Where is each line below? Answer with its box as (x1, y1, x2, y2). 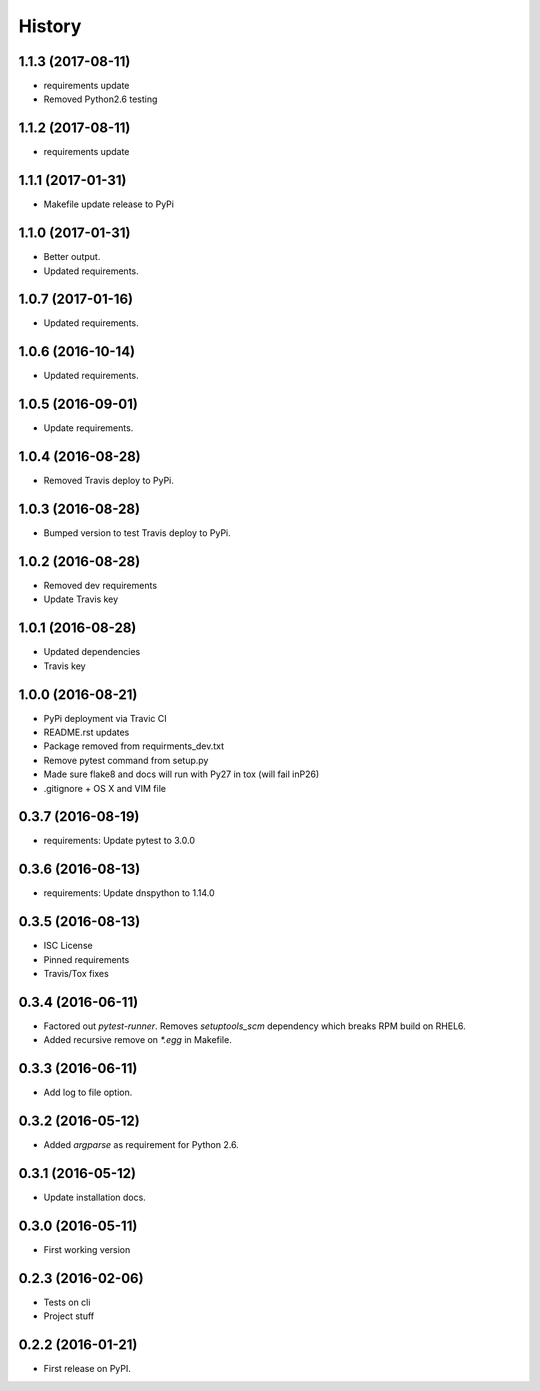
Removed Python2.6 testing (43, 93, 158, 105)
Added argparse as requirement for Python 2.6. (43, 1139, 239, 1151)
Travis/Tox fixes (43, 968, 109, 980)
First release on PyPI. (43, 1363, 132, 1375)
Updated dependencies (43, 646, 141, 658)
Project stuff (43, 1310, 95, 1322)
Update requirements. (43, 422, 134, 434)
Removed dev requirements (43, 580, 158, 591)
